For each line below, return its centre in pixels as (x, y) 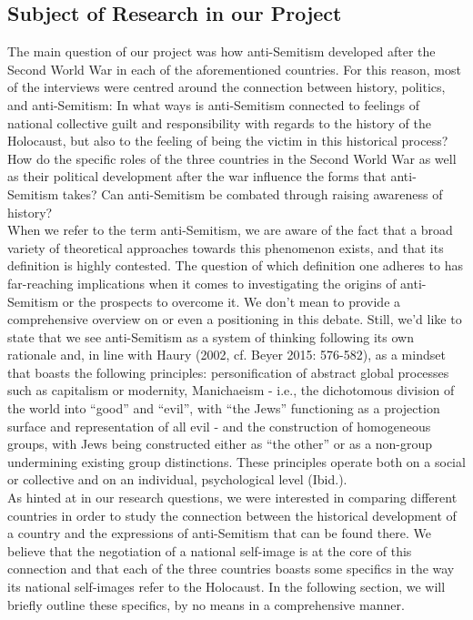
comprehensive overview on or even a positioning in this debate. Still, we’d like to (235, 319)
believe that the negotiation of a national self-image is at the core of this (210, 550)
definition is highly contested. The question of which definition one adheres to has (235, 265)
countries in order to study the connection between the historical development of (232, 515)
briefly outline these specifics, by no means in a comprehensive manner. (206, 604)
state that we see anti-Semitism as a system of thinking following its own (211, 336)
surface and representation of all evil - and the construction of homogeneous (219, 426)
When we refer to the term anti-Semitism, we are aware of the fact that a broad (230, 230)
